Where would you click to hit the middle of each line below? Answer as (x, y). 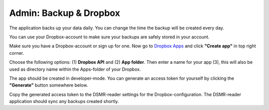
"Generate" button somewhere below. (49, 85)
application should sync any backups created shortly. (64, 102)
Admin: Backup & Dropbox (65, 13)
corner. (17, 53)
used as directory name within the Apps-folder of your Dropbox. (75, 69)
